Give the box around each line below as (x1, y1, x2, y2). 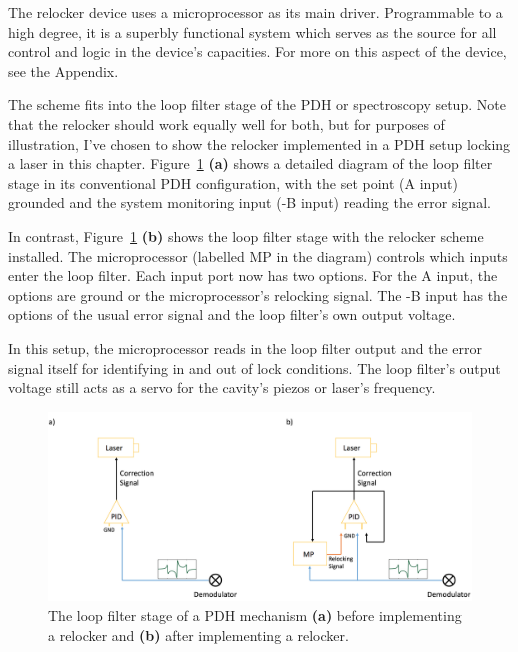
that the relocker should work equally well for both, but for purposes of (8, 113, 445, 134)
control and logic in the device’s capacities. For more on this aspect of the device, (8, 41, 507, 62)
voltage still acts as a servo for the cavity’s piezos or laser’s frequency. (8, 377, 436, 398)
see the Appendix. (8, 60, 119, 81)
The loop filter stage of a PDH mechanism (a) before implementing (48, 604, 462, 625)
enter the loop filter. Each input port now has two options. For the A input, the (8, 265, 498, 286)
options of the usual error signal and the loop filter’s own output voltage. (8, 304, 456, 325)
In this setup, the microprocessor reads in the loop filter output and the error (8, 337, 482, 358)
